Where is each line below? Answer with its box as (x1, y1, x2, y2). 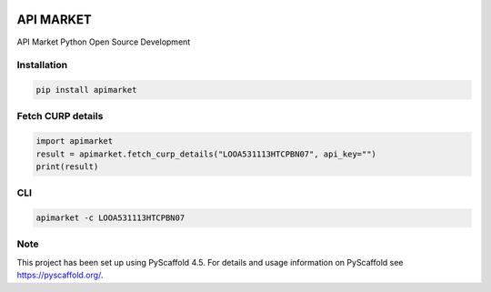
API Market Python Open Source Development (16, 36, 191, 47)
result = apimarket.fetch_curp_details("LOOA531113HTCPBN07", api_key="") (35, 148, 377, 159)
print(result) (35, 161, 99, 172)
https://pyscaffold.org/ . (16, 269, 104, 281)
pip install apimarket (35, 85, 137, 96)
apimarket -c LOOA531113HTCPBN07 (35, 213, 185, 223)
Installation (16, 59, 68, 72)
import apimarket (35, 136, 114, 146)
